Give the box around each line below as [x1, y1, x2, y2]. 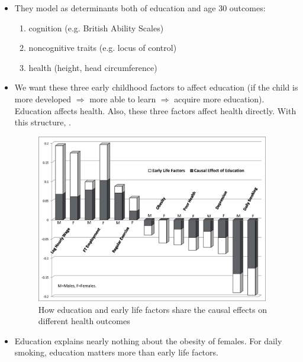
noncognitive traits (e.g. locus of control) [28, 41, 177, 54]
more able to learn [89, 92, 156, 105]
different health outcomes [38, 315, 130, 327]
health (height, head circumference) [28, 61, 157, 73]
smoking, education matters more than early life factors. [14, 346, 218, 358]
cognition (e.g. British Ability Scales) [28, 21, 164, 34]
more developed [14, 92, 72, 105]
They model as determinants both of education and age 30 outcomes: [14, 2, 266, 14]
